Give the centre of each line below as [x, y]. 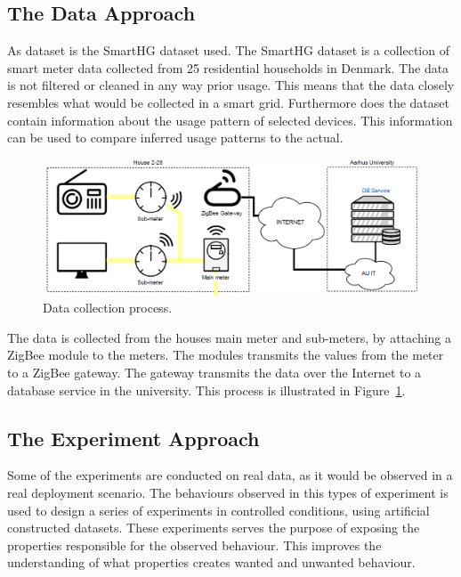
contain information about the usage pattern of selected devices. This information [230, 120]
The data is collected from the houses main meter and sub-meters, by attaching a [229, 337]
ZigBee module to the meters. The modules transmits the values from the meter [226, 355]
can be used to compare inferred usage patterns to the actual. [175, 138]
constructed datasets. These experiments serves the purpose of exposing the [214, 528]
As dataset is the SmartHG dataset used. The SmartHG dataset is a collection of [228, 50]
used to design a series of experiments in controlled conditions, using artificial [218, 510]
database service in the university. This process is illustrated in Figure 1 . [206, 390]
